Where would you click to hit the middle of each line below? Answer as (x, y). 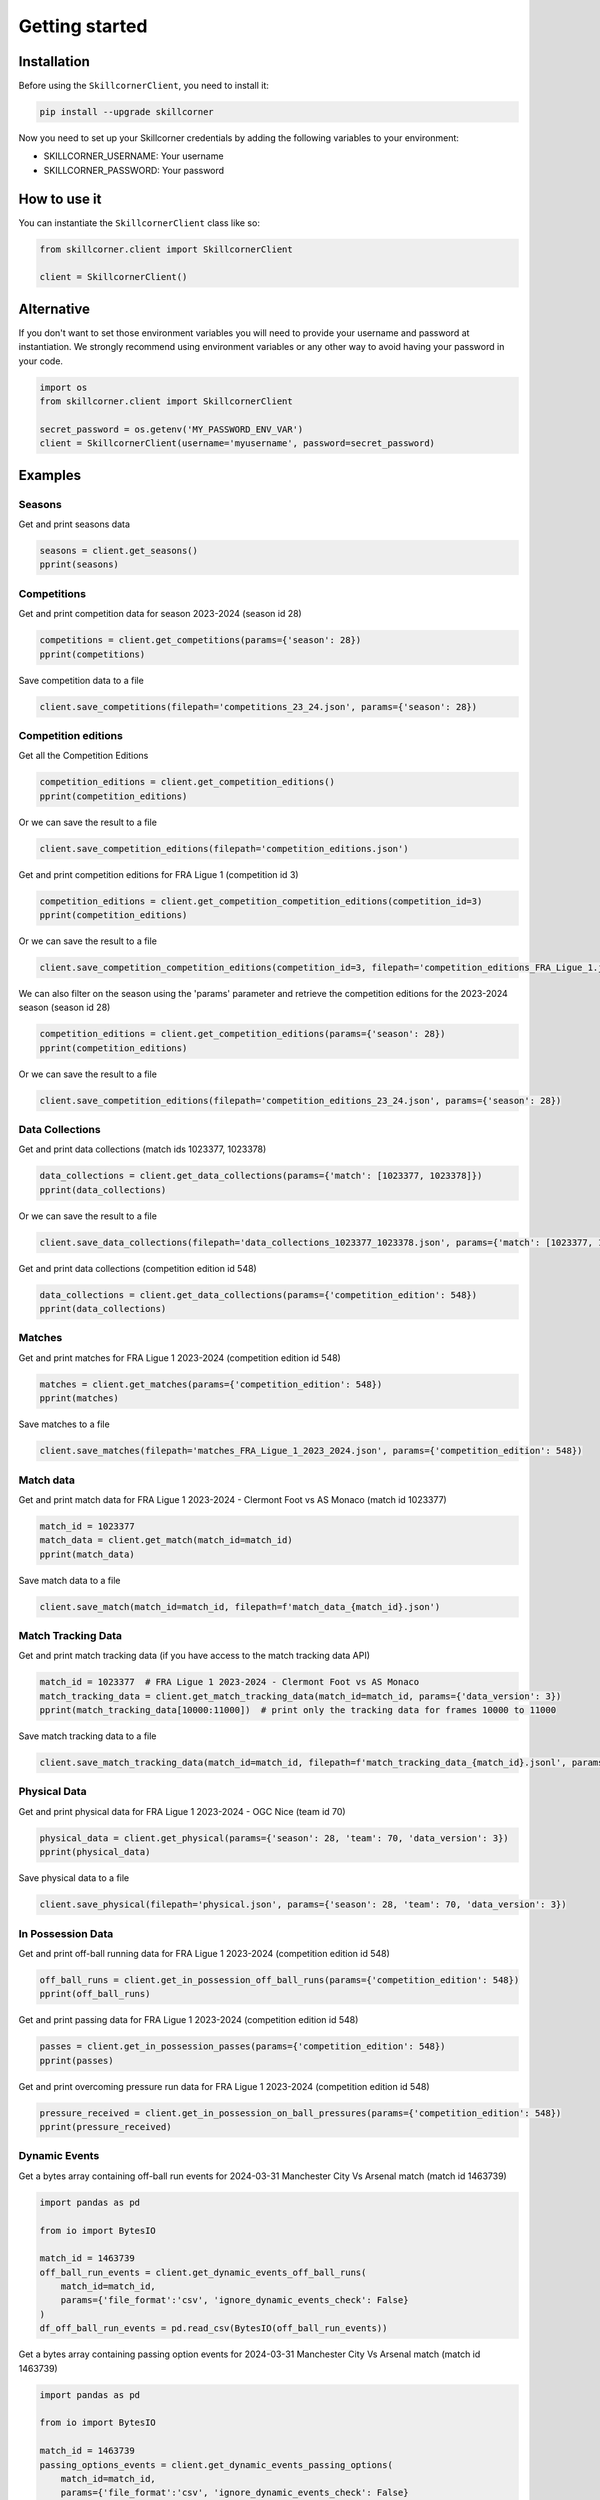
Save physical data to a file (74, 1878)
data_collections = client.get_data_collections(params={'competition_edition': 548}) (258, 1294)
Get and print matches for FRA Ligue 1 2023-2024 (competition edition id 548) (180, 1357)
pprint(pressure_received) (105, 2126)
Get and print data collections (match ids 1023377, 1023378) (142, 1149)
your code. (41, 361)
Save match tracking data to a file (87, 1736)
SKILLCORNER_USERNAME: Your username (133, 156)
